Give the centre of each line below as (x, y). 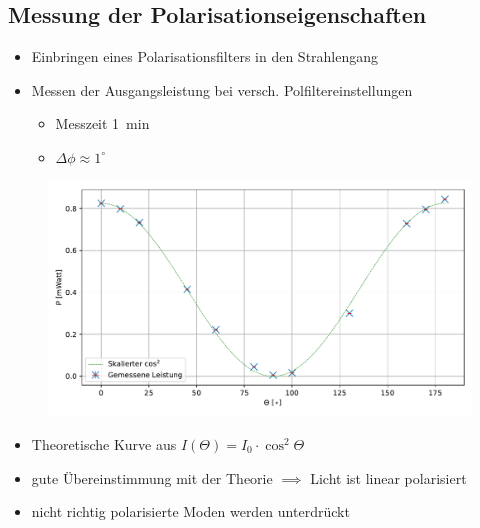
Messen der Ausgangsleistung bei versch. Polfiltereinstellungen (222, 89)
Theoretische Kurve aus (104, 443)
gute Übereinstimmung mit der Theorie (152, 477)
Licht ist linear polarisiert (388, 477)
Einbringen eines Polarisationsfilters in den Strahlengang (205, 56)
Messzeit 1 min (102, 123)
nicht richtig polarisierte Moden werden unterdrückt (190, 511)
